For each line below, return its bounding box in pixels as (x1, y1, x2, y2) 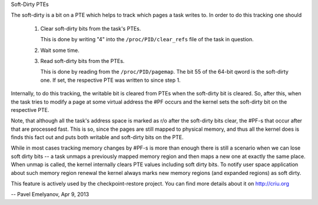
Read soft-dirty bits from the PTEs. (40, 57, 125, 64)
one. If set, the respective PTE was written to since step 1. (40, 77, 181, 84)
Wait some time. (40, 47, 79, 54)
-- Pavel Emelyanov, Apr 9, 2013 (11, 191, 90, 198)
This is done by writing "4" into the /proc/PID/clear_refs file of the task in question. (40, 36, 254, 43)
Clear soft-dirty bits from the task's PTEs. (40, 25, 141, 32)
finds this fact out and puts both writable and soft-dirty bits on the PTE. (11, 134, 184, 141)
